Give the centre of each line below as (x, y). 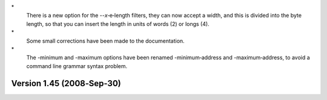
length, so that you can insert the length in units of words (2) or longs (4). (118, 23)
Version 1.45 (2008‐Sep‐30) (66, 83)
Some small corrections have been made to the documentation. (105, 41)
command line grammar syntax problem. (77, 66)
